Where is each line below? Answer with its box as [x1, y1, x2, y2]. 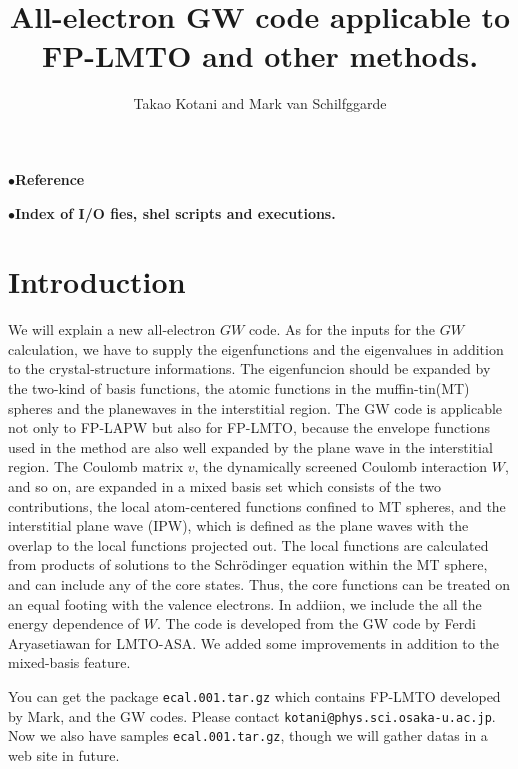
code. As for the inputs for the [248, 319, 436, 340]
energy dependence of [8, 613, 140, 634]
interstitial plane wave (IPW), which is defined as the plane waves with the [8, 515, 469, 536]
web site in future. [8, 744, 120, 765]
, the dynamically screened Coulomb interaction [194, 456, 488, 477]
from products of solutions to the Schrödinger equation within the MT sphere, [8, 554, 488, 575]
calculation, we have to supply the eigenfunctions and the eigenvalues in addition [8, 338, 504, 359]
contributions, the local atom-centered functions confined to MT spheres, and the [8, 495, 506, 516]
